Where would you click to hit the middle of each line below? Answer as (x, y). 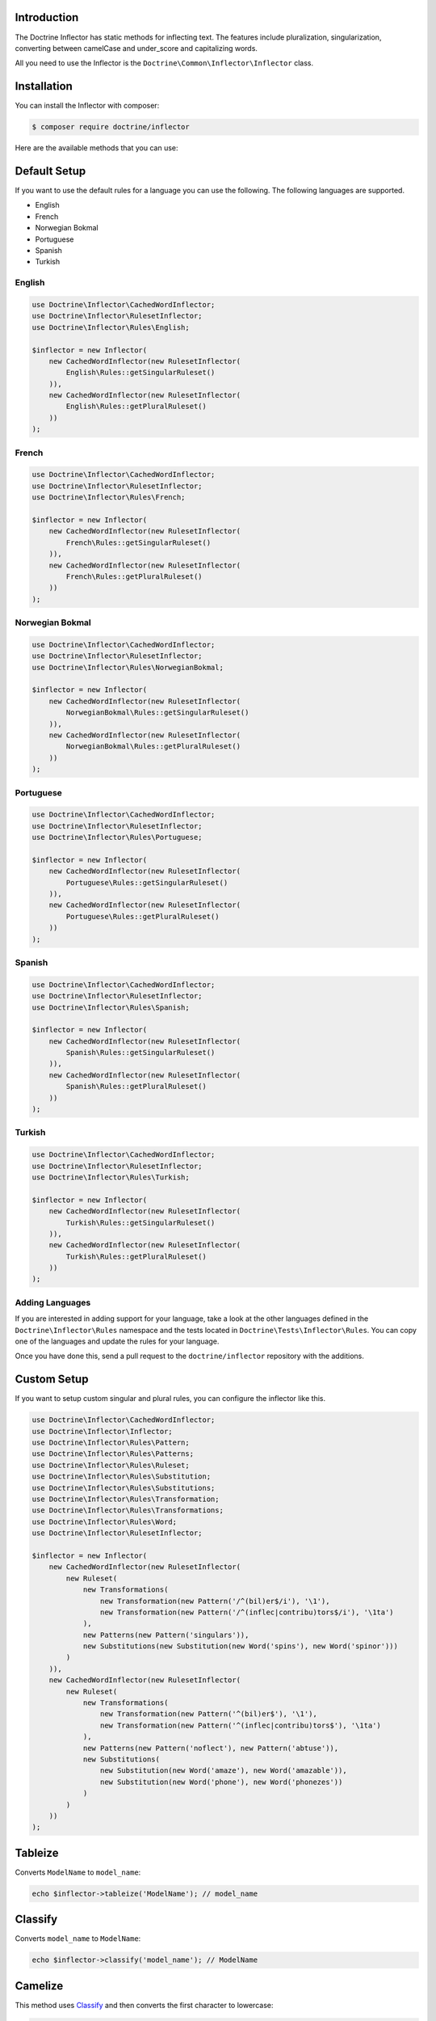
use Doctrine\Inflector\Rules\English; (111, 327)
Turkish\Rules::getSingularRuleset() (140, 1222)
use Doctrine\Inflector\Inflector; (102, 1431)
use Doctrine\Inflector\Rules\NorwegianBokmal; (128, 667)
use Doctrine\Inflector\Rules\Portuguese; (117, 838)
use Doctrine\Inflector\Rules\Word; (105, 1521)
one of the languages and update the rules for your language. (117, 1341)
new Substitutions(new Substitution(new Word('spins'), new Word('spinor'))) (241, 1646)
